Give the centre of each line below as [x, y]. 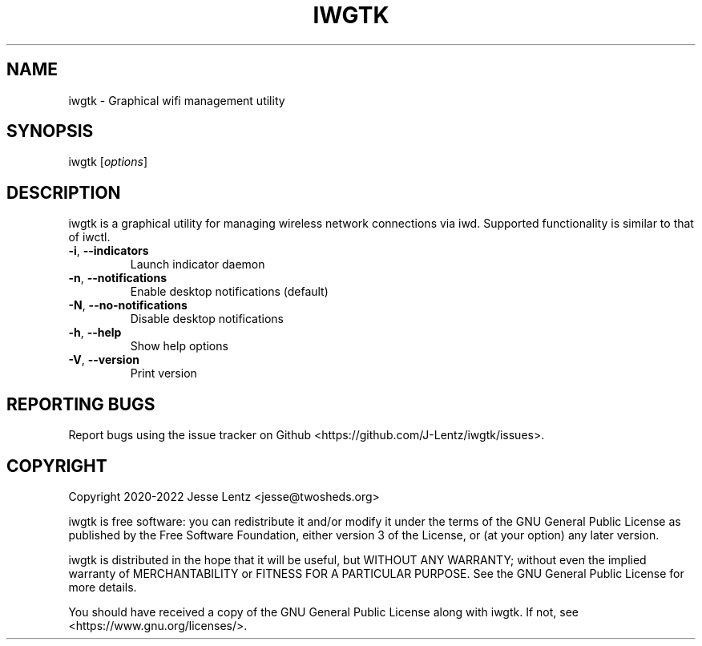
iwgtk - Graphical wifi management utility [177, 100]
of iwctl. [89, 237]
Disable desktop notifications [207, 319]
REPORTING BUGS [81, 404]
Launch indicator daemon [198, 264]
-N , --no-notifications [128, 305]
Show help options [179, 346]
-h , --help [95, 333]
